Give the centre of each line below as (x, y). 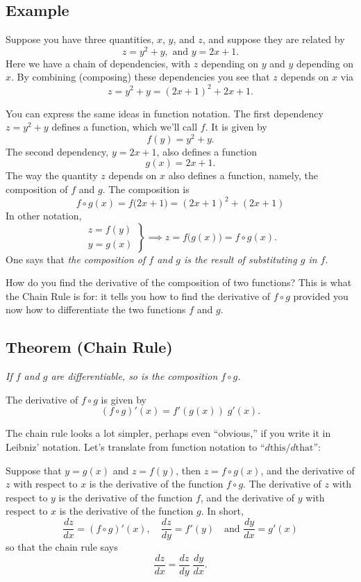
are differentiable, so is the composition (134, 376)
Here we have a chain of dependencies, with (98, 63)
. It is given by (236, 127)
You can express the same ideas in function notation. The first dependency (165, 113)
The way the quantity (52, 175)
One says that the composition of (76, 259)
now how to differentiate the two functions (96, 309)
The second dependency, (57, 151)
